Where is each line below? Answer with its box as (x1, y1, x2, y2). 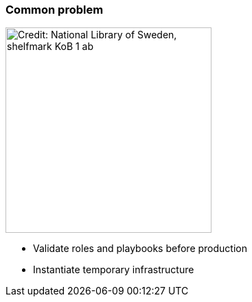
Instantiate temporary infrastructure (33, 264, 194, 276)
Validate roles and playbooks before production (33, 242, 247, 255)
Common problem (5, 3, 104, 16)
